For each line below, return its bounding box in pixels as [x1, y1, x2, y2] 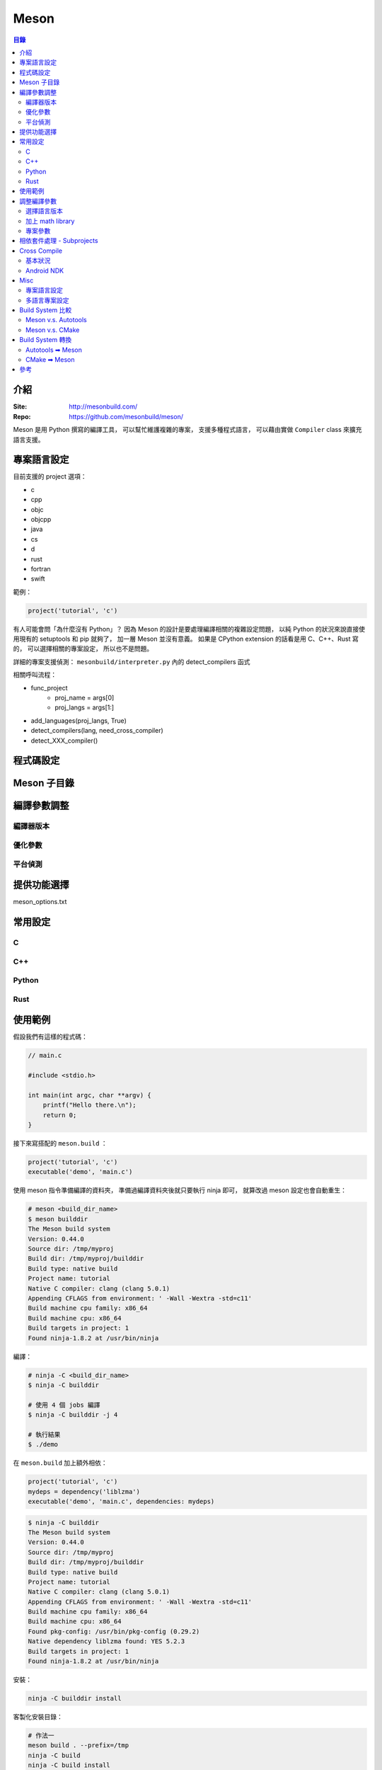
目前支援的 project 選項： [13, 472, 88, 481]
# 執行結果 [28, 1430, 61, 1439]
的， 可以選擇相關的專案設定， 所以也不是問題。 [13, 644, 154, 653]
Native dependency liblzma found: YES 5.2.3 [28, 1638, 185, 1645]
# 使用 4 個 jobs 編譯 [28, 1400, 100, 1409]
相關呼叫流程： [13, 670, 57, 679]
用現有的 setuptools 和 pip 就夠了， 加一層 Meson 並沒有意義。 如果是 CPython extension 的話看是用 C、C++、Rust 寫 [13, 634, 359, 644]
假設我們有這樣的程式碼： [13, 1032, 88, 1041]
